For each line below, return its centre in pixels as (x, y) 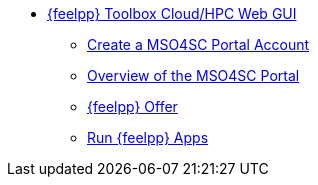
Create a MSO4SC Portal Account (198, 44)
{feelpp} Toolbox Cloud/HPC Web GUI (172, 13)
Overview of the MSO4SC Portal (193, 75)
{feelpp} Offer (132, 106)
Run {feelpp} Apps (148, 137)
